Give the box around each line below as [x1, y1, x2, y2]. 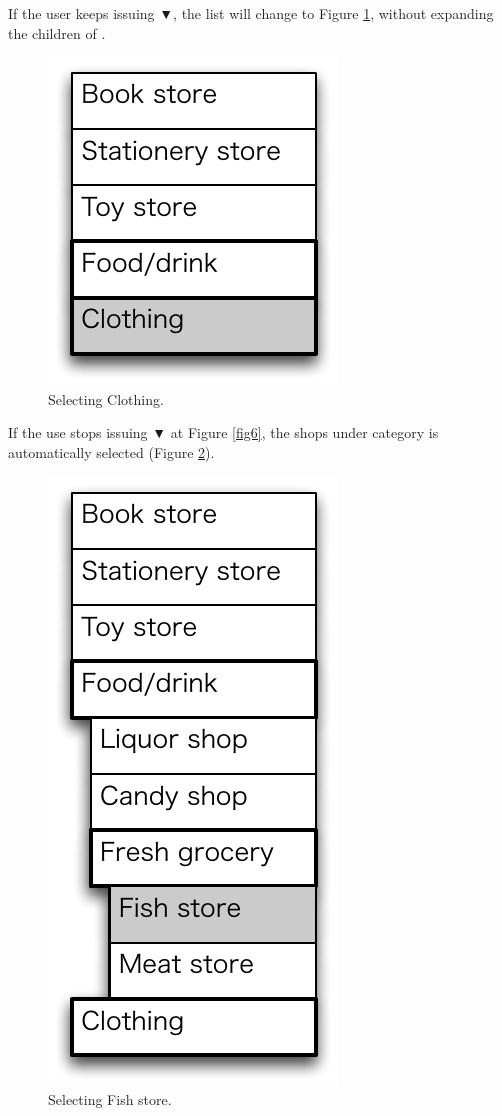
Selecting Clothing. [48, 388, 164, 409]
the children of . [8, 22, 106, 43]
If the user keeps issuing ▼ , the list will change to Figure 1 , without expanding [8, 3, 494, 23]
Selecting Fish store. [48, 1089, 172, 1110]
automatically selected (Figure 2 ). [8, 441, 215, 462]
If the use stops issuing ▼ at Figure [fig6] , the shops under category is [8, 422, 439, 443]
